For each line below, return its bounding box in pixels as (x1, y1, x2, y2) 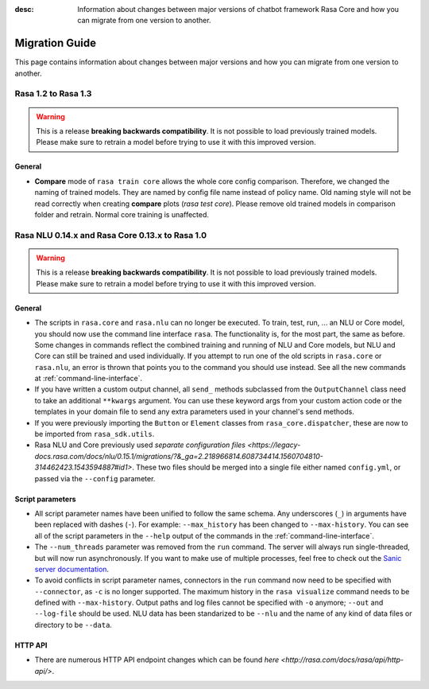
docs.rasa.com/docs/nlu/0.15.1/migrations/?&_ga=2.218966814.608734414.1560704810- (34, 451, 323, 461)
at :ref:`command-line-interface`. (34, 374, 143, 383)
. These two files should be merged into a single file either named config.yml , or (132, 462, 401, 473)
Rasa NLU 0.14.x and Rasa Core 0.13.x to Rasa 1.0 (14, 229, 207, 240)
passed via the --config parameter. (34, 473, 156, 483)
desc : (14, 5, 34, 14)
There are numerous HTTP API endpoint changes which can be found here (34, 655, 280, 664)
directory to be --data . (34, 620, 113, 629)
